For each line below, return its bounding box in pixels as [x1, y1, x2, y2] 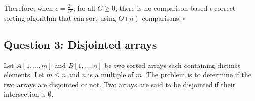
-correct [212, 3, 236, 13]
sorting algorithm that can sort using [4, 12, 116, 23]
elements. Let [4, 69, 44, 80]
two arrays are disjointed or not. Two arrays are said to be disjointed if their [4, 79, 236, 89]
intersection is [4, 89, 46, 99]
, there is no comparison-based [115, 3, 208, 13]
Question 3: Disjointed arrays [4, 36, 157, 52]
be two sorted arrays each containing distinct [104, 60, 241, 70]
